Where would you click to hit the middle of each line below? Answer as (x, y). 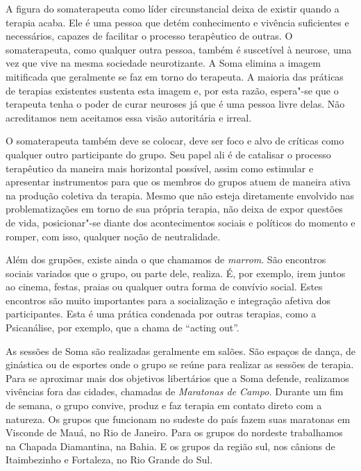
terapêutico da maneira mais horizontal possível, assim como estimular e (160, 168)
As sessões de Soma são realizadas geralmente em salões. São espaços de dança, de (181, 350)
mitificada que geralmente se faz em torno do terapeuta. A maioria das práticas (175, 76)
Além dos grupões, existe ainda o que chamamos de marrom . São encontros (166, 259)
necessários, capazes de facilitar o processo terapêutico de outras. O (149, 36)
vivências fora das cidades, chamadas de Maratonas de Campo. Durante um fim (175, 391)
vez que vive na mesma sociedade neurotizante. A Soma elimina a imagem (163, 63)
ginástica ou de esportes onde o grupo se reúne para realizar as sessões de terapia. (180, 364)
